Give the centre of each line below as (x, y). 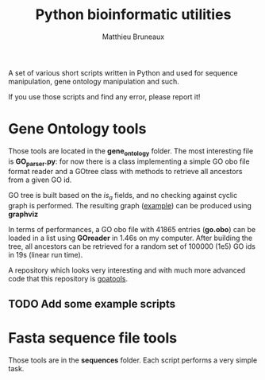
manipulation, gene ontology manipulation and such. (94, 81)
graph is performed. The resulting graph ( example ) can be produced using (130, 206)
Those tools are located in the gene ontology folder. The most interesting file (131, 151)
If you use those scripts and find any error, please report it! (104, 96)
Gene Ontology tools (77, 129)
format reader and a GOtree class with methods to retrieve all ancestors (125, 172)
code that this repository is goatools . (68, 279)
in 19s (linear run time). (46, 255)
